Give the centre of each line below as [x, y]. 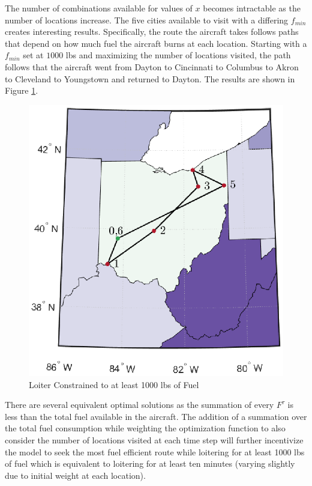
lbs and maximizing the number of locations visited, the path [178, 55]
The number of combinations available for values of [99, 8]
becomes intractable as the [252, 8]
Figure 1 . [22, 90]
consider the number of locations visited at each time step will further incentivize [154, 439]
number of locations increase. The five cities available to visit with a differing [147, 20]
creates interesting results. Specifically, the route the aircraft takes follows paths [152, 32]
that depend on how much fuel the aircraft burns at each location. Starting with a [156, 43]
